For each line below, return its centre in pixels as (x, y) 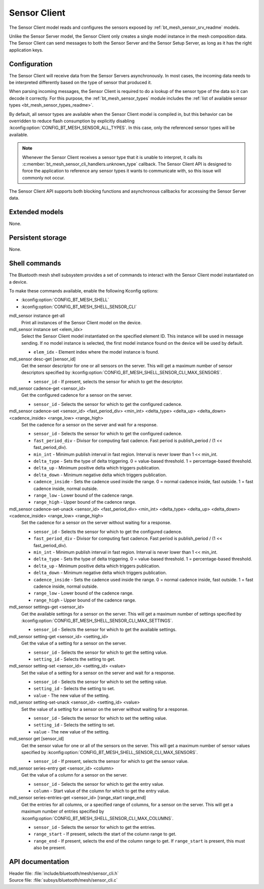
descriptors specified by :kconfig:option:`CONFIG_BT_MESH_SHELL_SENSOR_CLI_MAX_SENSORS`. (121, 373)
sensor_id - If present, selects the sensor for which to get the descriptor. (108, 381)
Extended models (36, 212)
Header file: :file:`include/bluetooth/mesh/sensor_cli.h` (64, 873)
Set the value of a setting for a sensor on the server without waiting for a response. (105, 709)
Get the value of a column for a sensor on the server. (75, 775)
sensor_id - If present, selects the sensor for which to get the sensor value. (111, 761)
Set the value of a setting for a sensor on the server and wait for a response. (98, 673)
